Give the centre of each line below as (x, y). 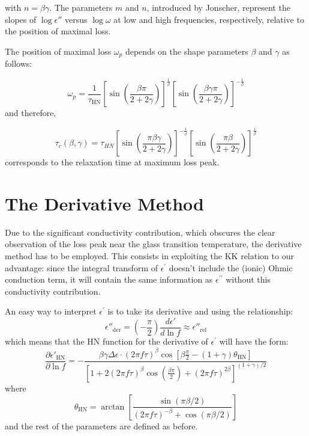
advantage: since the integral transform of (81, 267)
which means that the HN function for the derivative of (106, 341)
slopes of (21, 19)
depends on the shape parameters (187, 51)
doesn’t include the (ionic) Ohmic (231, 267)
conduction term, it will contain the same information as (109, 279)
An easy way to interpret (51, 311)
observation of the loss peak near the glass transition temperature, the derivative (153, 244)
